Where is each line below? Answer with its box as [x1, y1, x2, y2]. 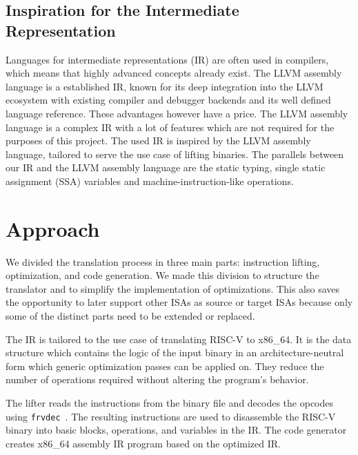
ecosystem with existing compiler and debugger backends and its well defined [6, 93, 331, 107]
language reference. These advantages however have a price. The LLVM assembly [6, 106, 348, 120]
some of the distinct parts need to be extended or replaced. [6, 309, 255, 323]
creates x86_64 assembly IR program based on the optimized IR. [6, 436, 281, 450]
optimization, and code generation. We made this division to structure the [6, 268, 319, 282]
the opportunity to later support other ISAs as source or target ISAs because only [6, 295, 353, 309]
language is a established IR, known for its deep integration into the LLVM [6, 79, 324, 93]
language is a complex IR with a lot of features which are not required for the [6, 119, 335, 134]
